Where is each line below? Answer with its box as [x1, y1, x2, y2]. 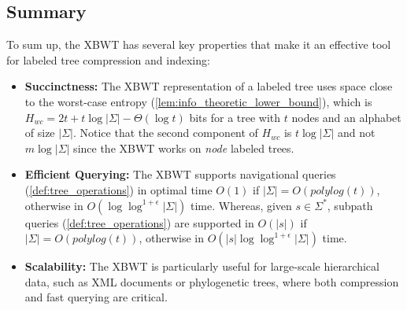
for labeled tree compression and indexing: [6, 51, 210, 68]
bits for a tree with [189, 109, 281, 125]
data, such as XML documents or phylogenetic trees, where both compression [24, 273, 399, 290]
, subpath [327, 197, 373, 213]
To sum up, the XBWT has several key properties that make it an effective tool [6, 36, 391, 53]
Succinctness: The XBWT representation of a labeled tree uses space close [24, 78, 393, 94]
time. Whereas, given [191, 197, 292, 213]
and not [338, 124, 376, 141]
